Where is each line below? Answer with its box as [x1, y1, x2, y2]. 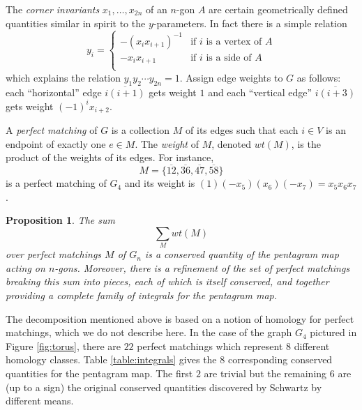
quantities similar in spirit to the [6, 15, 146, 30]
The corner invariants [6, 2, 100, 16]
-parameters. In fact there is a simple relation [153, 15, 347, 30]
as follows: [296, 70, 341, 84]
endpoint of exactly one [6, 136, 106, 151]
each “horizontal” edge [6, 84, 102, 99]
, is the [291, 136, 321, 151]
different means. [6, 393, 74, 408]
